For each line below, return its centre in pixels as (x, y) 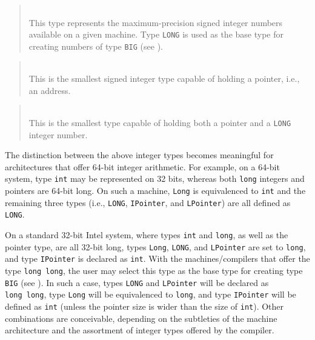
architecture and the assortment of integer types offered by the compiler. (140, 330)
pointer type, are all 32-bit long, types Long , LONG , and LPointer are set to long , (155, 246)
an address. (50, 90)
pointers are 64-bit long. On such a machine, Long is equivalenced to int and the (155, 190)
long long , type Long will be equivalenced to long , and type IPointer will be (151, 294)
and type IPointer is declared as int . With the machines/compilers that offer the (157, 258)
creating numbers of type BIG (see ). (96, 46)
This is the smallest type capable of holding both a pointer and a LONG (160, 122)
